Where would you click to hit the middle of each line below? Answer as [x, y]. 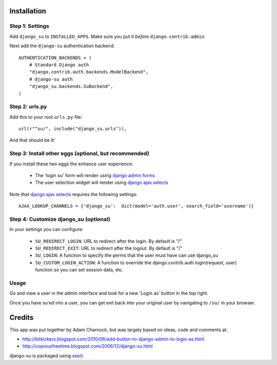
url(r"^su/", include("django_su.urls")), [73, 129]
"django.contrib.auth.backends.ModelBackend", [89, 72]
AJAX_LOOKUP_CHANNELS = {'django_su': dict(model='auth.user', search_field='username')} [136, 206]
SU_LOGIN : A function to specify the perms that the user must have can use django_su [126, 255]
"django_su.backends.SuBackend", [71, 87]
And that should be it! [32, 140]
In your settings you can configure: [46, 229]
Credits [22, 318]
